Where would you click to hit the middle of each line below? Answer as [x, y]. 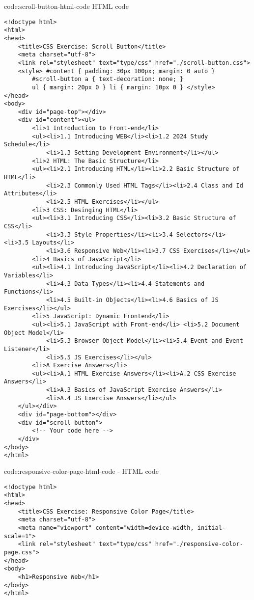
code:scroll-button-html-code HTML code [66, 6]
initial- [212, 528]
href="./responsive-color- [199, 544]
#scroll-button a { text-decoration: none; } [108, 79]
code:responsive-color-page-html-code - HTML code [82, 471]
